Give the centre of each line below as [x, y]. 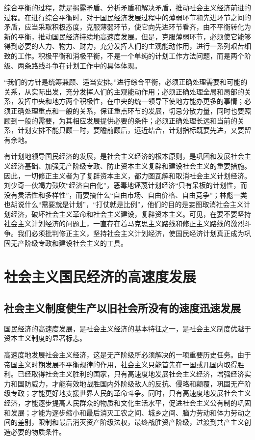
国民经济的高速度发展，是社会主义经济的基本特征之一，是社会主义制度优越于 [127, 328]
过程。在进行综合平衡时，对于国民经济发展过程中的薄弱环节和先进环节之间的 [127, 17]
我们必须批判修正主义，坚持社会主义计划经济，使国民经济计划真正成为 [131, 233]
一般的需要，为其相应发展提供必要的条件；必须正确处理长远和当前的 [127, 120]
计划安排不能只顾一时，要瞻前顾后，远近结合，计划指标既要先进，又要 [131, 130]
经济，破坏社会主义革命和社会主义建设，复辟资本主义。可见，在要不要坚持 [131, 214]
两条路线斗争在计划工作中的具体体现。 [79, 65]
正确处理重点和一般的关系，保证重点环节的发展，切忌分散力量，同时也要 [127, 110]
